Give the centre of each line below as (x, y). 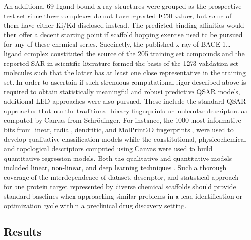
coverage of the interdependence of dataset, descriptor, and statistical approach (121, 177)
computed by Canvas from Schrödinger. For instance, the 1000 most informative (123, 120)
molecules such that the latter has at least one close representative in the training (125, 72)
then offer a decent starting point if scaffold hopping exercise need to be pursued (123, 34)
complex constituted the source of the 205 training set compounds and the (134, 53)
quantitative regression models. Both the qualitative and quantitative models (118, 158)
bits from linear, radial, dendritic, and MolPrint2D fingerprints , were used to (119, 129)
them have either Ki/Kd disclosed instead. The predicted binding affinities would (124, 25)
